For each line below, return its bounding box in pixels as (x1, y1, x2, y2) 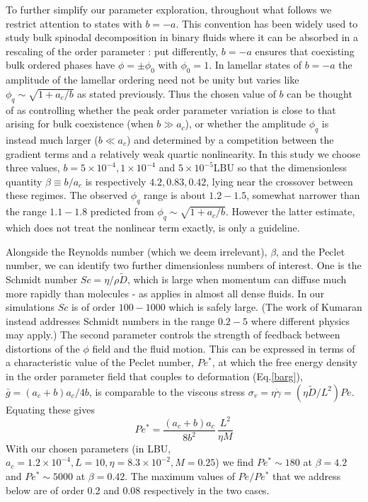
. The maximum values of (125, 469, 235, 484)
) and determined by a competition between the (127, 132, 334, 147)
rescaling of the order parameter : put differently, (6, 43, 219, 58)
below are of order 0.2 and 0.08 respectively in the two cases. (6, 482, 270, 497)
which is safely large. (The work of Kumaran (168, 300, 362, 314)
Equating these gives (6, 401, 95, 416)
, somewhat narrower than (246, 188, 360, 202)
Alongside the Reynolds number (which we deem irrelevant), (6, 244, 268, 258)
